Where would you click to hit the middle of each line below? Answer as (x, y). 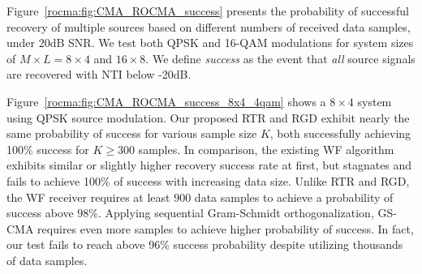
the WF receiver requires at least (88, 197)
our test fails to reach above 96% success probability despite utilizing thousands (205, 244)
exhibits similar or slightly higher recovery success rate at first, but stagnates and (209, 165)
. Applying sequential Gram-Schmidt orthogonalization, (236, 213)
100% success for (48, 149)
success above (40, 213)
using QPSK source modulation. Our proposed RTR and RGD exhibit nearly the (208, 117)
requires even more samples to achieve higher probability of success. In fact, (226, 228)
